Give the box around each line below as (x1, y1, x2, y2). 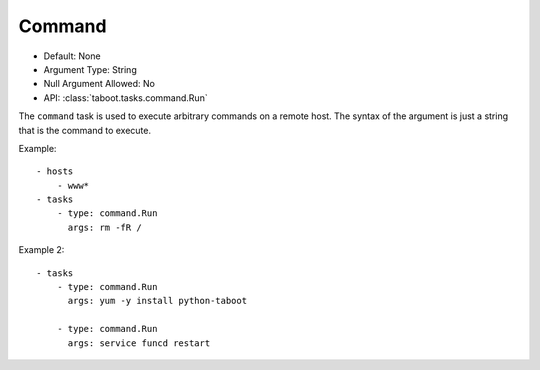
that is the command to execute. (18, 124, 152, 136)
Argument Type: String (43, 63, 137, 75)
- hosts (36, 166, 74, 177)
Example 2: (18, 244, 65, 256)
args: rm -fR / (67, 221, 142, 233)
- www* (56, 180, 90, 191)
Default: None (43, 50, 101, 62)
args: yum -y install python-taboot (67, 295, 248, 307)
